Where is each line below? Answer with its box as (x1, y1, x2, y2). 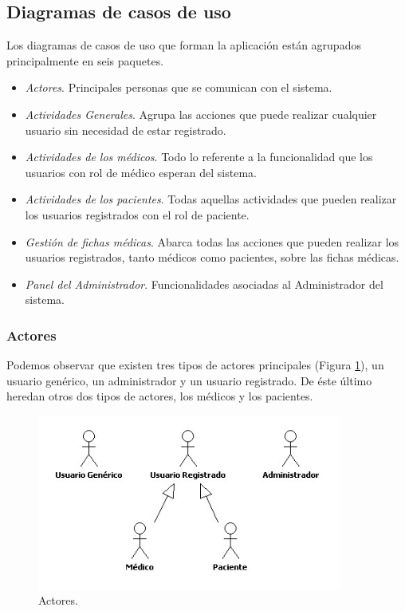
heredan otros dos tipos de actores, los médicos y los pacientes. (6, 388, 313, 404)
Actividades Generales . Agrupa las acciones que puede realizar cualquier (25, 105, 377, 122)
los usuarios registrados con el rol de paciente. (25, 206, 250, 223)
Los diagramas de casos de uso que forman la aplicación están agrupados (6, 37, 361, 53)
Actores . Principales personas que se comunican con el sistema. (25, 79, 332, 96)
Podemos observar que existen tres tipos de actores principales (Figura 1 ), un (6, 357, 384, 373)
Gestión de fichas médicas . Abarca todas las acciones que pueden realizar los (25, 233, 399, 250)
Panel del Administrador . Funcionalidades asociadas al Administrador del (25, 275, 383, 292)
